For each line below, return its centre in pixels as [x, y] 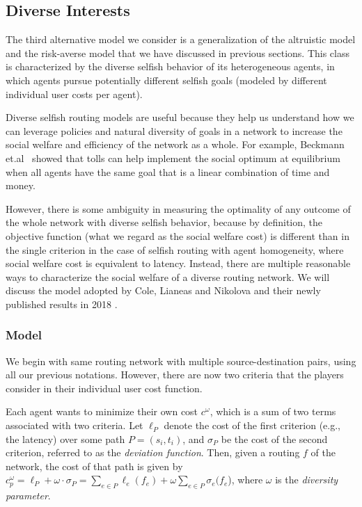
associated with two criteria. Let [74, 425]
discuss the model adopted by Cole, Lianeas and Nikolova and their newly [163, 290]
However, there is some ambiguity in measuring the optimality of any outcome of [178, 208]
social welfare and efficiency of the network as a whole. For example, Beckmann [175, 144]
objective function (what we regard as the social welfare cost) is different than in [178, 235]
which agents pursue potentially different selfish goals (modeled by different [166, 80]
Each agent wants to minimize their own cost [102, 411]
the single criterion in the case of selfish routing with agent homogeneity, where [175, 249]
